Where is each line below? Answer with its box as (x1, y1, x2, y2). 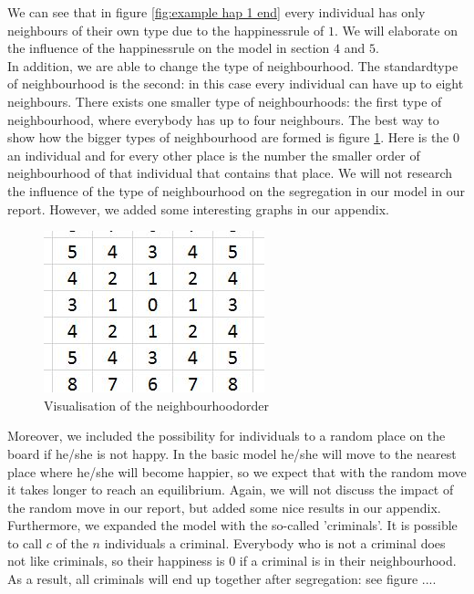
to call (7, 533, 43, 552)
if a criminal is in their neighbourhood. (239, 551, 457, 570)
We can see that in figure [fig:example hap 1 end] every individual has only (7, 3, 426, 21)
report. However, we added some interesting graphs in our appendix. (7, 199, 389, 218)
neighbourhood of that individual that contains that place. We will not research (7, 163, 453, 182)
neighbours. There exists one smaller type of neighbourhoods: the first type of (7, 91, 442, 110)
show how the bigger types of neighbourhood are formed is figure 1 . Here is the (7, 128, 449, 147)
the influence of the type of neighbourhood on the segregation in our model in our (7, 181, 465, 200)
